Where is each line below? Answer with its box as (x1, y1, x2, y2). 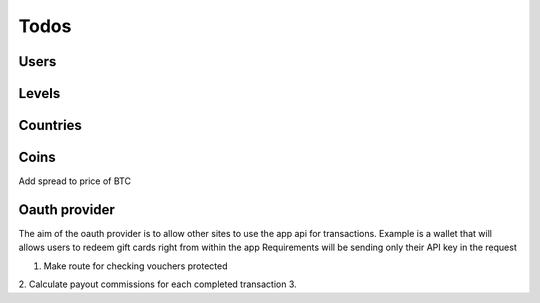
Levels (18, 85, 61, 102)
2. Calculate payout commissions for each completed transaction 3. (18, 278, 297, 290)
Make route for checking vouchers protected (43, 260, 228, 272)
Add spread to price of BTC (18, 175, 132, 187)
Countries (18, 117, 82, 134)
